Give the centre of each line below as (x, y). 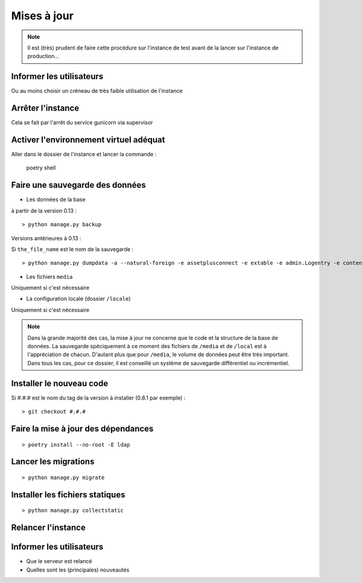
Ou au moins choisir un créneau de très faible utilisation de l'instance (97, 91)
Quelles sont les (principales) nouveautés (78, 570)
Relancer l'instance (48, 528)
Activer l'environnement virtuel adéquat (88, 140)
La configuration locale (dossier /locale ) (78, 299)
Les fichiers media (49, 276)
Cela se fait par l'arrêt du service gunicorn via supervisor (82, 123)
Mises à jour (42, 16)
